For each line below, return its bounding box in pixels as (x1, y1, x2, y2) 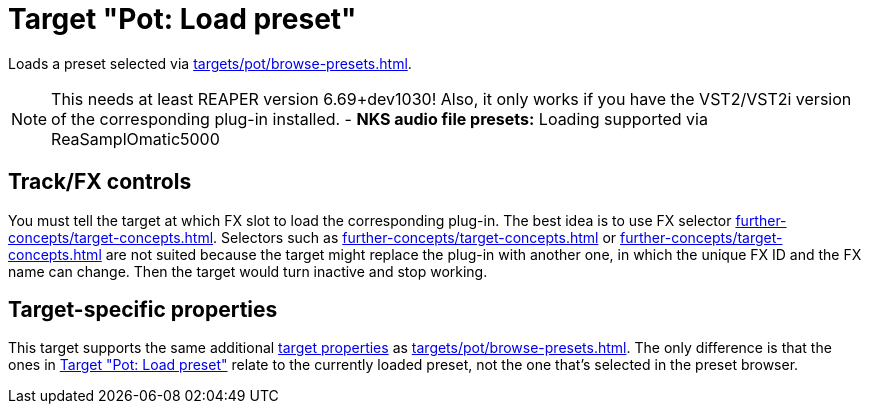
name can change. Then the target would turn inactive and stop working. (8, 262, 488, 280)
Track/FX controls (8, 169, 192, 195)
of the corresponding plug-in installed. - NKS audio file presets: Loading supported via (51, 108, 708, 129)
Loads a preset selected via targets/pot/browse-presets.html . (8, 54, 412, 72)
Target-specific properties (8, 297, 278, 323)
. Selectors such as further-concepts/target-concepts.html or (213, 228, 617, 246)
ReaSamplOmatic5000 (51, 128, 220, 149)
